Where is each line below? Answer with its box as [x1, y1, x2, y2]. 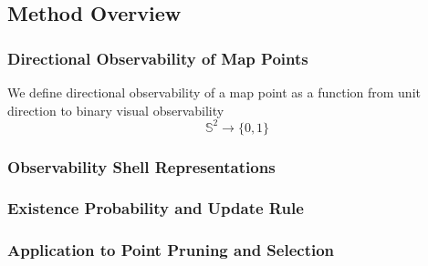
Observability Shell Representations [7, 155, 276, 178]
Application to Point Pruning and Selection [7, 239, 335, 261]
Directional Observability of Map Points [7, 46, 308, 69]
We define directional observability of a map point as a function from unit [7, 83, 421, 101]
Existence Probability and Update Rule [7, 197, 304, 220]
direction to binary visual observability [7, 100, 224, 119]
